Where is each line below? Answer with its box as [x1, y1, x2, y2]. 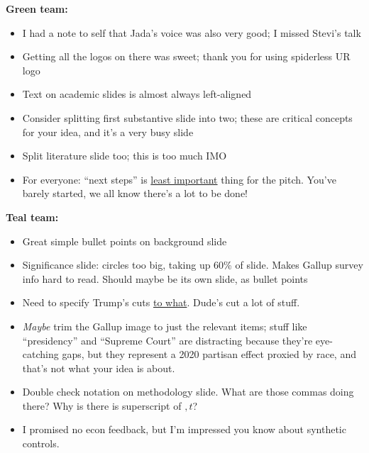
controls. [22, 436, 60, 451]
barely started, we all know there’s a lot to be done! [22, 186, 248, 201]
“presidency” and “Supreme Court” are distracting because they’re [22, 332, 313, 347]
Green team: [6, 1, 68, 16]
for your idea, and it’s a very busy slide [22, 124, 194, 139]
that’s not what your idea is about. [22, 360, 175, 375]
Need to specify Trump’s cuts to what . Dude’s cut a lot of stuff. [22, 295, 300, 310]
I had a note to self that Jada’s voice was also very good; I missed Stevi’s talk [22, 25, 361, 40]
